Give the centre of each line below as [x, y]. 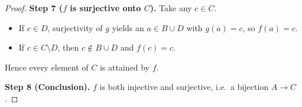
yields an [128, 27]
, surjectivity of [75, 27]
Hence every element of [47, 67]
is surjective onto [105, 8]
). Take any [171, 8]
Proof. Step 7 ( [34, 8]
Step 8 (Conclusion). [48, 87]
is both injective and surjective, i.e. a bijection [184, 87]
